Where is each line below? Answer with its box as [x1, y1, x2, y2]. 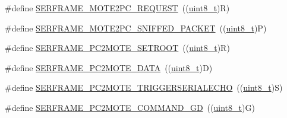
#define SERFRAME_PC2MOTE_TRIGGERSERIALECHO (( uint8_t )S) [5, 81, 283, 94]
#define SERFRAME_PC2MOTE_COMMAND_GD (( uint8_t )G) [5, 101, 255, 113]
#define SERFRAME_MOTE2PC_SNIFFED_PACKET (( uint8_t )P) [5, 21, 267, 34]
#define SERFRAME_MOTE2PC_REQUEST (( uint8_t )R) [5, 2, 230, 14]
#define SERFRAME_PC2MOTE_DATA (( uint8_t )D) [5, 61, 213, 74]
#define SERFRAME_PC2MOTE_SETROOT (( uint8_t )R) [5, 42, 230, 54]
